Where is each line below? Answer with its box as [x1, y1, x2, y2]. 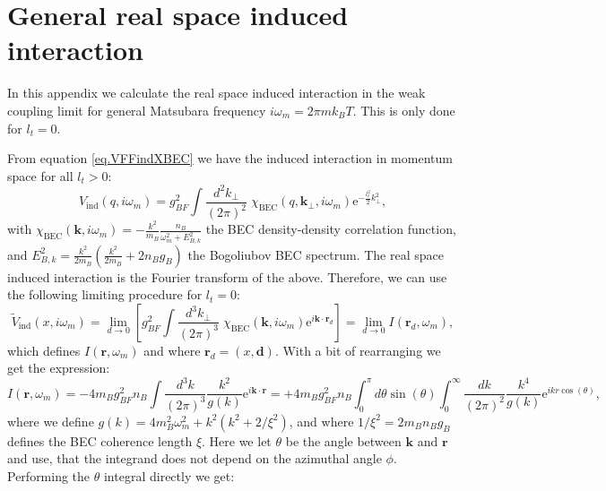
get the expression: [7, 358, 110, 377]
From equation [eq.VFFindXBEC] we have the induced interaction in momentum [7, 149, 453, 168]
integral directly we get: [103, 467, 235, 486]
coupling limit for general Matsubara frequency [7, 100, 266, 119]
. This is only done [352, 100, 455, 119]
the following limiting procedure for [7, 285, 203, 304]
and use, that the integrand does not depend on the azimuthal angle [7, 449, 382, 468]
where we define [7, 411, 94, 430]
